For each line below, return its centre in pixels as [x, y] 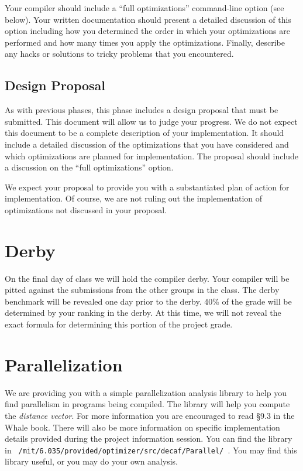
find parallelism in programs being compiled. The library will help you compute [147, 404]
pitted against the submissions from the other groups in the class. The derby [142, 290]
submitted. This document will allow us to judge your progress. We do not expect [151, 121]
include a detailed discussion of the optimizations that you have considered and [147, 144]
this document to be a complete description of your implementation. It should [144, 133]
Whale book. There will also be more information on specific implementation [142, 427]
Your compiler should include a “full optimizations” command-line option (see [144, 8]
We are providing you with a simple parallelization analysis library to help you [146, 392]
